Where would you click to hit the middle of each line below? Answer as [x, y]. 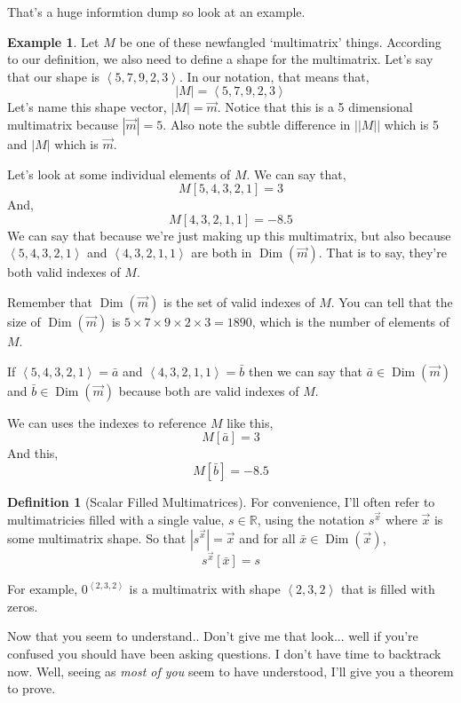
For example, [43, 589]
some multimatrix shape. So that [97, 537]
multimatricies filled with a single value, [116, 519]
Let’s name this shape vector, [87, 107]
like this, [250, 422]
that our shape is [54, 76]
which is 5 [411, 124]
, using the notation [311, 519]
